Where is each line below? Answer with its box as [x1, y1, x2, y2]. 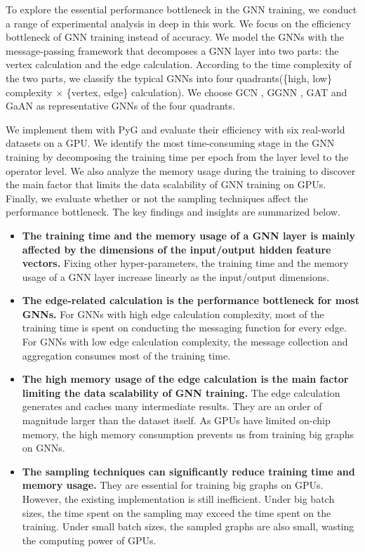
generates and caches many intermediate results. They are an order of [22, 399, 322, 414]
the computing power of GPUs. [22, 532, 157, 547]
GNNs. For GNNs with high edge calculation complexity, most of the [22, 306, 324, 321]
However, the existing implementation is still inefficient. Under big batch [22, 492, 335, 506]
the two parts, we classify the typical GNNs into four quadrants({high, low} [6, 70, 332, 85]
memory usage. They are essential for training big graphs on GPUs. [22, 478, 324, 492]
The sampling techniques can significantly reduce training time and [22, 464, 355, 478]
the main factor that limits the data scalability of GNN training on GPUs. [6, 177, 326, 192]
